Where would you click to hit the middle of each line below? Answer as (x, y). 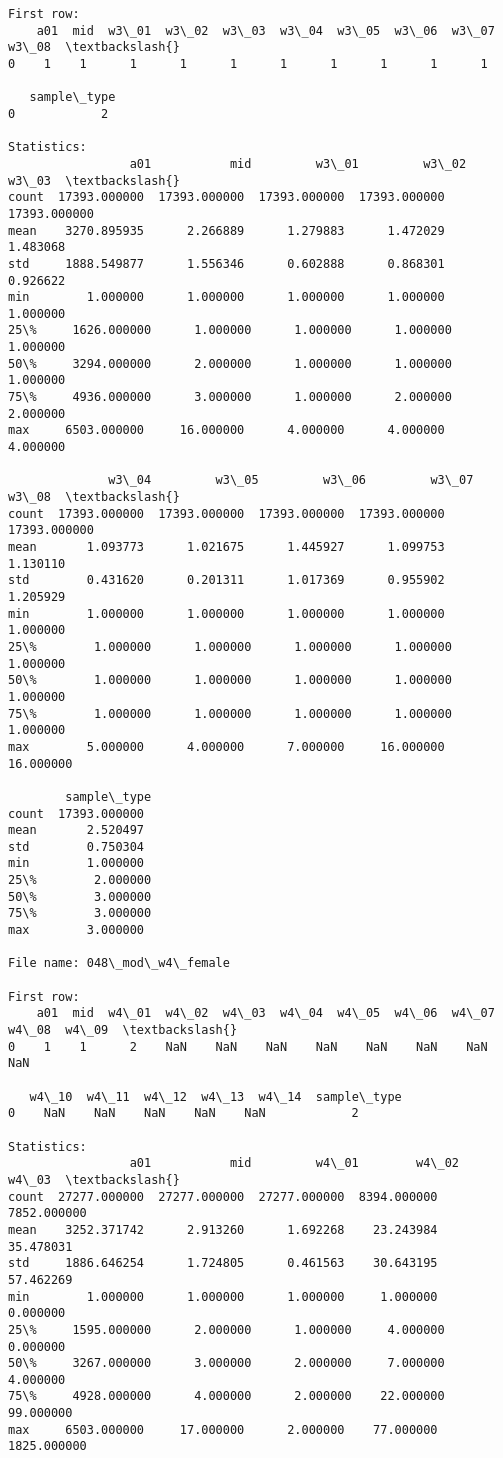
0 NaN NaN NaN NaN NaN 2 (183, 1113)
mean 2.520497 (76, 830)
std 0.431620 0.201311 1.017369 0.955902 (226, 580)
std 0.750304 (76, 846)
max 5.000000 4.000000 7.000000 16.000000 (226, 746)
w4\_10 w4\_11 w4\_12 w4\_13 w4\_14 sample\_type (215, 1096)
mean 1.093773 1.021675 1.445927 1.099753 (226, 547)
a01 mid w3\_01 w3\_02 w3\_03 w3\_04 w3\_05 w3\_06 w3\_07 (265, 30)
